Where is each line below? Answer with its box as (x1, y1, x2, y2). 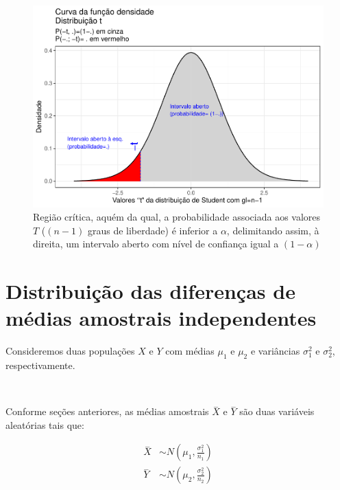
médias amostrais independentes (5, 304, 317, 332)
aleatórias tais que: (5, 417, 84, 432)
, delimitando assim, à (226, 223, 319, 237)
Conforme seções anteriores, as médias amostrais (5, 404, 209, 419)
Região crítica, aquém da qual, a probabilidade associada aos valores (33, 210, 321, 224)
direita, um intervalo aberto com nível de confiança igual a (33, 236, 279, 251)
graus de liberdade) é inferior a (87, 223, 218, 237)
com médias (165, 344, 215, 358)
